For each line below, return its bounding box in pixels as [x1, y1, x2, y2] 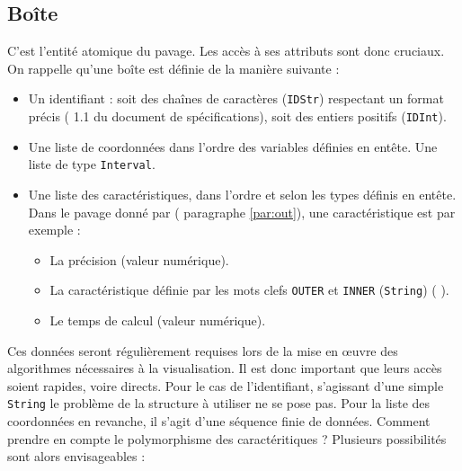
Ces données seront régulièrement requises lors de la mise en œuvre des [7, 341, 398, 360]
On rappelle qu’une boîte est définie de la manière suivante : [7, 58, 340, 77]
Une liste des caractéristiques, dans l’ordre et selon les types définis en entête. [28, 184, 457, 203]
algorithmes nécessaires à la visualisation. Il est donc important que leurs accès [7, 359, 442, 378]
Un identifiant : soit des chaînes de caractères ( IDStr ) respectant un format [28, 89, 444, 108]
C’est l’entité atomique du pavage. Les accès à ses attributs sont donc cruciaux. [7, 41, 445, 60]
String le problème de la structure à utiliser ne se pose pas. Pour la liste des [7, 394, 431, 413]
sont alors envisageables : [7, 447, 146, 466]
